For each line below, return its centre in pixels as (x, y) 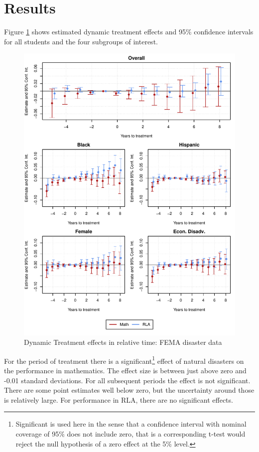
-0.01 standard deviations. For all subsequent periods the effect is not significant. (127, 380)
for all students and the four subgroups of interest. (81, 41)
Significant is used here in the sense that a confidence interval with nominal (131, 424)
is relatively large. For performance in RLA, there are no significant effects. (119, 399)
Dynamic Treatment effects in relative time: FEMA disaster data (123, 342)
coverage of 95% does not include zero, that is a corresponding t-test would (130, 434)
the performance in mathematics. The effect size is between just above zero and (125, 371)
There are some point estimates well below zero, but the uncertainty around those (129, 390)
